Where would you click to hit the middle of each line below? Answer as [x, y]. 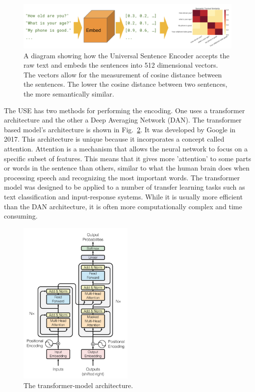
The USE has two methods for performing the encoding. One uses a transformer [125, 110]
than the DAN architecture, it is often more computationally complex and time [123, 206]
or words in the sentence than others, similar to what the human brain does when [127, 168]
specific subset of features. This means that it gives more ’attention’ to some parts [127, 158]
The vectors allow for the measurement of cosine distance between [123, 74]
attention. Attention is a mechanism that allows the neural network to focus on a [126, 149]
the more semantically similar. [69, 94]
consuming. [21, 216]
